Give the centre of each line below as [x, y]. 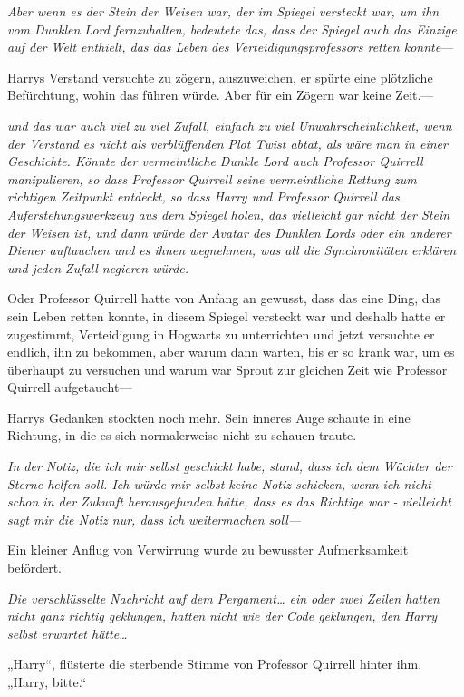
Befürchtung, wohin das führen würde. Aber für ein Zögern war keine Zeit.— [221, 95]
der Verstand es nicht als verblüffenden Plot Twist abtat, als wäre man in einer [227, 143]
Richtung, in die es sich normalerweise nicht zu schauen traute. [182, 435]
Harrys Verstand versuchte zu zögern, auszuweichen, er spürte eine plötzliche [220, 77]
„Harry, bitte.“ [47, 682]
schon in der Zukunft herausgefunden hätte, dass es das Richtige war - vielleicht [229, 501]
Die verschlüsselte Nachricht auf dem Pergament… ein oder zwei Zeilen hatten [223, 598]
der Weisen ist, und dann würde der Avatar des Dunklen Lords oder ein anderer [229, 232]
